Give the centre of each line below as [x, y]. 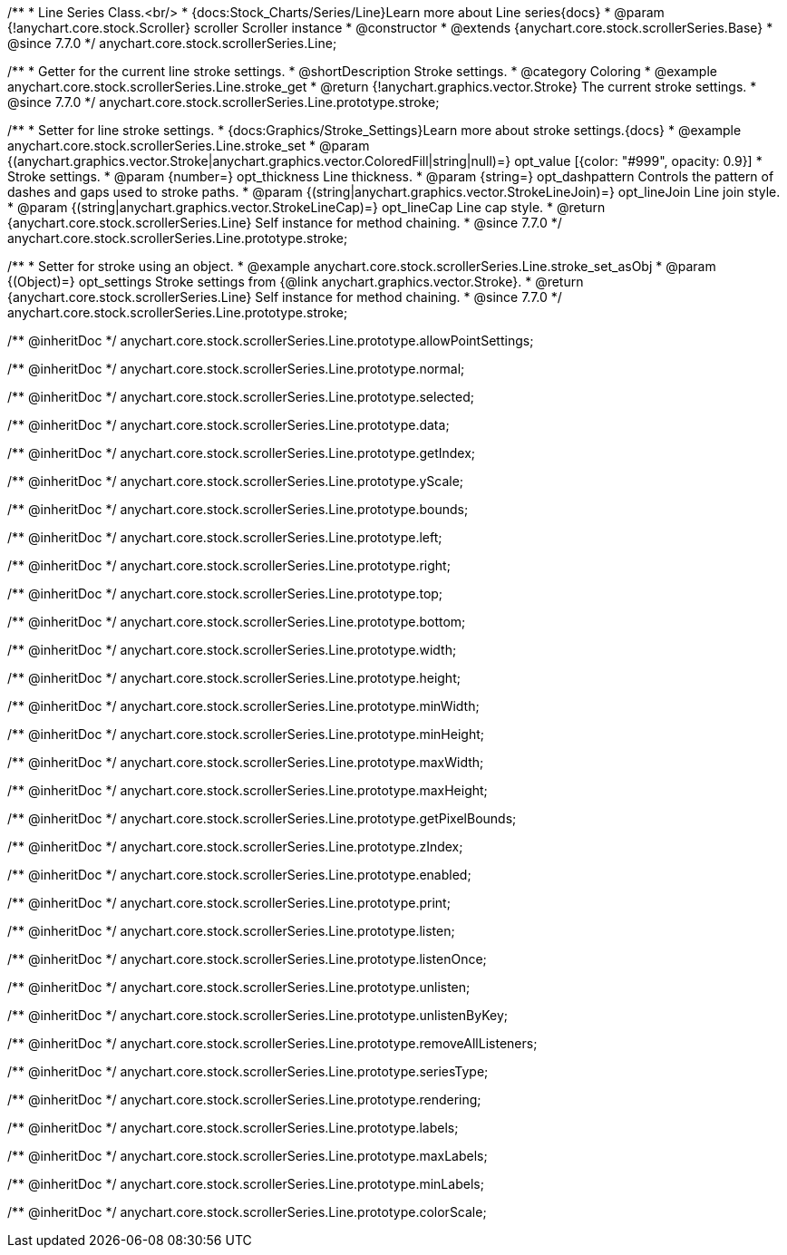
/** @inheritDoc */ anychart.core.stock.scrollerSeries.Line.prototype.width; [232, 650]
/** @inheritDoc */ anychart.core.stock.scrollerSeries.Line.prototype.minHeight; [246, 734]
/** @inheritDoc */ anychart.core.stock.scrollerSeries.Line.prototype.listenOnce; [247, 959]
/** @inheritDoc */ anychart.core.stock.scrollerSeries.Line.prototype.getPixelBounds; [262, 818]
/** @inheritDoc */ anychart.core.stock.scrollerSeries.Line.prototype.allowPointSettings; [271, 341]
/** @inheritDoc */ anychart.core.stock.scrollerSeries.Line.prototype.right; [229, 565]
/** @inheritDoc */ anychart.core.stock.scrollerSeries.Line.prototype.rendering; [244, 1099]
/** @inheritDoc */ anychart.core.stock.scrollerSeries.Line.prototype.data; [228, 425]
